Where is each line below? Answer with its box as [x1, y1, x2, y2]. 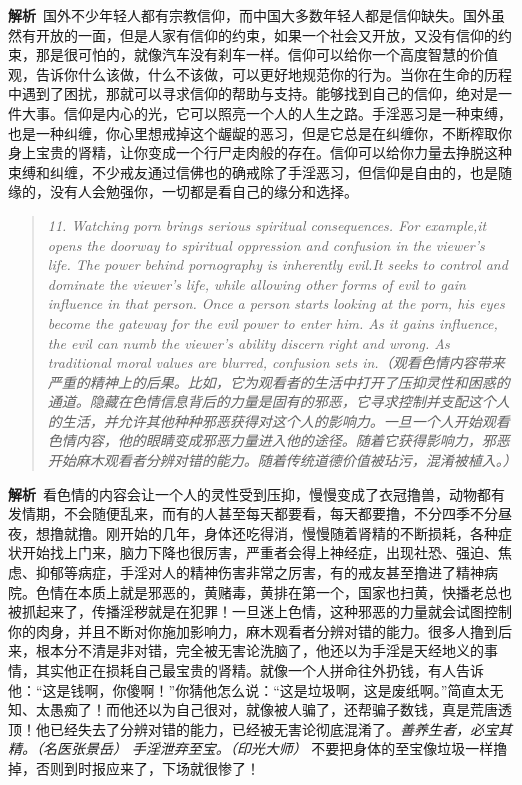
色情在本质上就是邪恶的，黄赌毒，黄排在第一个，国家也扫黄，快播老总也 [35, 581, 512, 602]
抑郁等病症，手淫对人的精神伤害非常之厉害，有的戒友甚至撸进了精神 [35, 562, 484, 583]
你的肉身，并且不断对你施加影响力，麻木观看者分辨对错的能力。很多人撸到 [8, 620, 498, 641]
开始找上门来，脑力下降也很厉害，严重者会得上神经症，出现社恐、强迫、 [21, 542, 498, 563]
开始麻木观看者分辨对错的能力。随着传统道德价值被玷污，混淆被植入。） [47, 450, 517, 471]
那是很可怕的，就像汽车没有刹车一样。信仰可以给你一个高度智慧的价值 [35, 44, 498, 65]
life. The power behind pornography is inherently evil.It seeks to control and [47, 254, 508, 275]
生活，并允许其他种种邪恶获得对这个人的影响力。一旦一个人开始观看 [61, 410, 510, 431]
